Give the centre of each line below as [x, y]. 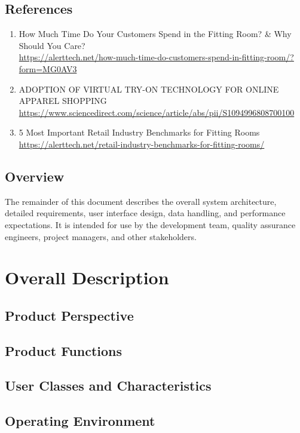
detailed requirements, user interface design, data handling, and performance [145, 213]
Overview [35, 176]
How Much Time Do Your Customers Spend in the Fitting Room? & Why [155, 34]
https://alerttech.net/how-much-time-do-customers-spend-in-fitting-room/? [156, 57]
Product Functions [64, 350]
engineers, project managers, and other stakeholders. [101, 236]
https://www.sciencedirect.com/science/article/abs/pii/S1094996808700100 [157, 112]
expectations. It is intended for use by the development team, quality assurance [150, 224]
